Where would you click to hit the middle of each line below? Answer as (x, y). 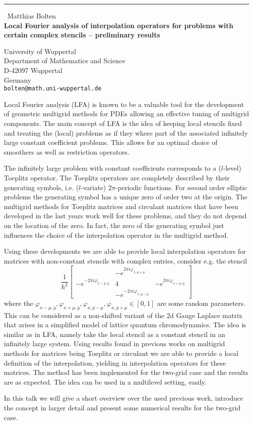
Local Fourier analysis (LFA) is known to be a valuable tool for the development (124, 104)
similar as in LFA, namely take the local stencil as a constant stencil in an (115, 334)
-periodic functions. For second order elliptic (181, 187)
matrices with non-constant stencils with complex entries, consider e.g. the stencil (126, 260)
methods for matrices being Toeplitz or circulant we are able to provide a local (121, 353)
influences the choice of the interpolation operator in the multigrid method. (116, 235)
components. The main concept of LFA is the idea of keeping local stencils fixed (123, 123)
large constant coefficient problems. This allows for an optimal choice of (111, 142)
